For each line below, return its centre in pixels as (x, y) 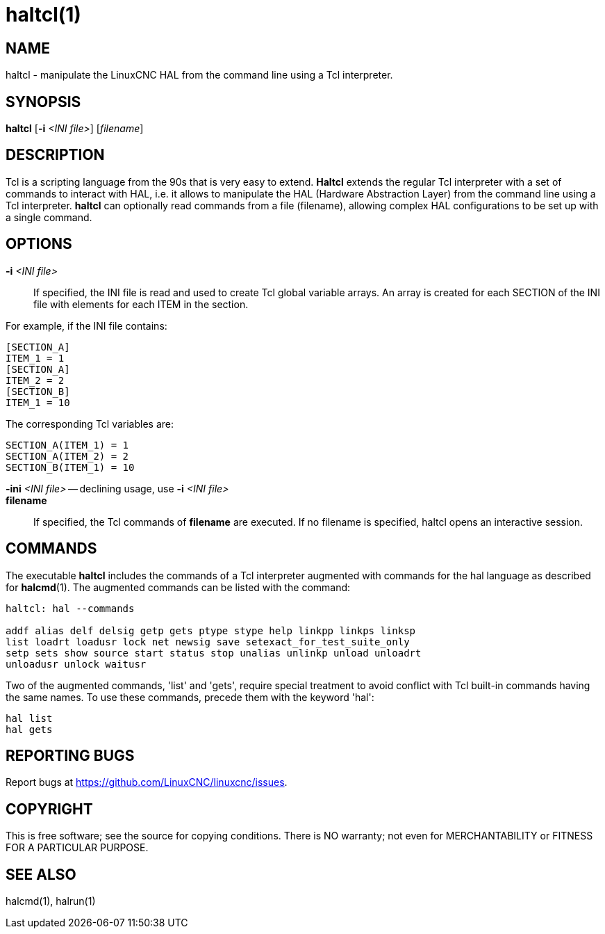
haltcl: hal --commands (70, 608)
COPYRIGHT (49, 809)
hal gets (29, 729)
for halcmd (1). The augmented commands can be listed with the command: (178, 587)
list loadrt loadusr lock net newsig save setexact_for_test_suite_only (208, 642)
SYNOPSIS (43, 102)
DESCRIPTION (55, 155)
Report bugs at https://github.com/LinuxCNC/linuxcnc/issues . (147, 782)
